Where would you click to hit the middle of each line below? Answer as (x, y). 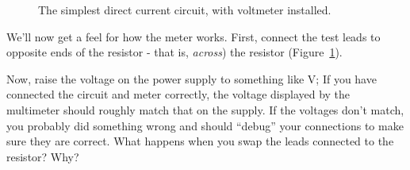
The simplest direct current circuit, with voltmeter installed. (185, 10)
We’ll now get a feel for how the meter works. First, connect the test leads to (194, 36)
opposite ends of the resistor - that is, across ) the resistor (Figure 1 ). (174, 52)
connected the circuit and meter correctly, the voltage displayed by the (178, 94)
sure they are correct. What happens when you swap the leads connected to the (200, 141)
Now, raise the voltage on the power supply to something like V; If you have (192, 78)
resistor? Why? (43, 156)
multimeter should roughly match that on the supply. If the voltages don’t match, (205, 109)
